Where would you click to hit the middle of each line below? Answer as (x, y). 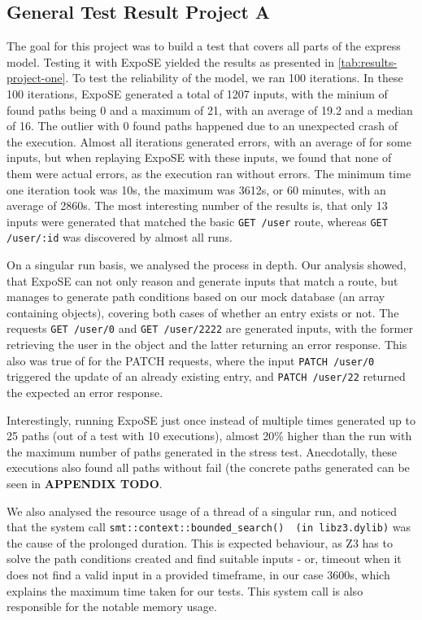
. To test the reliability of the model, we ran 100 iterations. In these (234, 78)
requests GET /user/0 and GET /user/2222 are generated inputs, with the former (210, 328)
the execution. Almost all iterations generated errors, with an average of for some (209, 141)
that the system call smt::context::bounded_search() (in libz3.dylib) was (209, 527)
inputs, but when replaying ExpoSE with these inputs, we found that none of (199, 157)
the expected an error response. (85, 392)
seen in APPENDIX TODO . (85, 483)
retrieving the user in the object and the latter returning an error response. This (207, 345)
